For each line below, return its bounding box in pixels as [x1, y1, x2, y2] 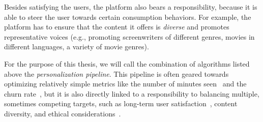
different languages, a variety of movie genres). [4, 41, 149, 52]
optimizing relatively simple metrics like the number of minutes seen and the [4, 78, 247, 89]
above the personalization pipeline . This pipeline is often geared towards [4, 68, 229, 79]
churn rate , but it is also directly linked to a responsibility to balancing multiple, [4, 88, 259, 99]
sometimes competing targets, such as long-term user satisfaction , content [4, 98, 238, 109]
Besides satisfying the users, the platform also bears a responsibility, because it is [4, 2, 257, 12]
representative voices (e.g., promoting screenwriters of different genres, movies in [4, 31, 255, 42]
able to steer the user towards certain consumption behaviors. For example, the [4, 11, 251, 22]
